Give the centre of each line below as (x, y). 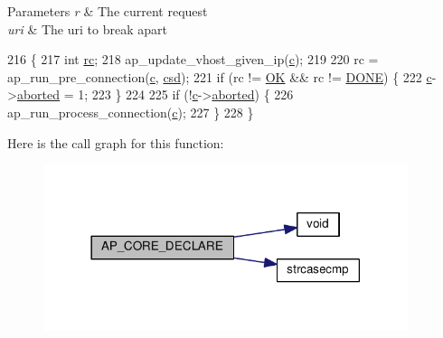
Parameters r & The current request (108, 11)
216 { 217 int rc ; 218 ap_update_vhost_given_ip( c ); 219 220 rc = (193, 59)
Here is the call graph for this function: (116, 142)
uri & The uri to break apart (87, 28)
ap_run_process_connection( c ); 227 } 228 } (131, 112)
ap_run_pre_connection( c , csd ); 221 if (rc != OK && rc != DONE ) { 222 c (220, 76)
